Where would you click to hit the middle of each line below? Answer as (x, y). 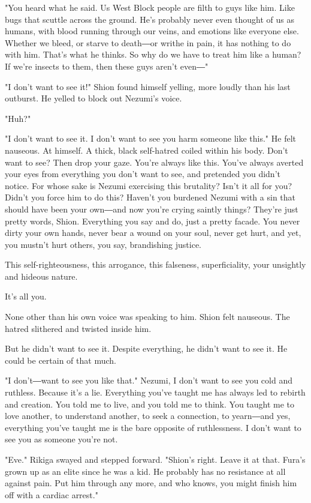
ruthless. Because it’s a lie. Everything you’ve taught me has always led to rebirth (155, 392)
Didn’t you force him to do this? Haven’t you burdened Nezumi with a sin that (150, 197)
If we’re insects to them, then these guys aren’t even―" (107, 66)
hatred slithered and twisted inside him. (78, 328)
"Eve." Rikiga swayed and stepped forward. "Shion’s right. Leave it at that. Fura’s (155, 459)
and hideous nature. (41, 276)
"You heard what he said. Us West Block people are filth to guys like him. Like (150, 7)
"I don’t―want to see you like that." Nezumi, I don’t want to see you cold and (149, 380)
